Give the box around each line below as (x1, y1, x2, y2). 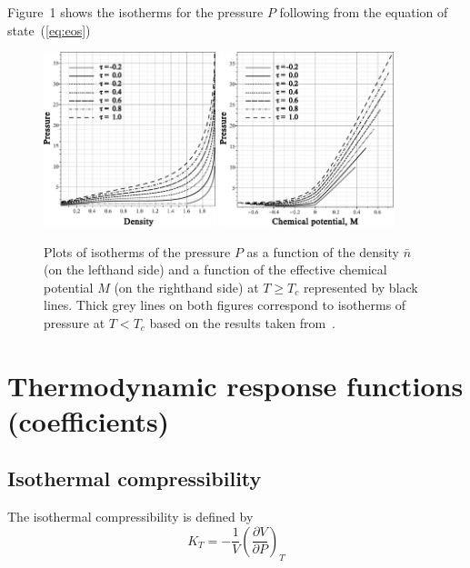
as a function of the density (246, 242, 399, 261)
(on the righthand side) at (114, 277, 259, 296)
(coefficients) (7, 402, 170, 439)
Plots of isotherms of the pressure (44, 242, 231, 261)
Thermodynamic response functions (7, 366, 464, 404)
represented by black (303, 277, 418, 296)
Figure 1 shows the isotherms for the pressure (7, 3, 264, 21)
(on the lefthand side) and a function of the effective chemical (44, 260, 387, 279)
